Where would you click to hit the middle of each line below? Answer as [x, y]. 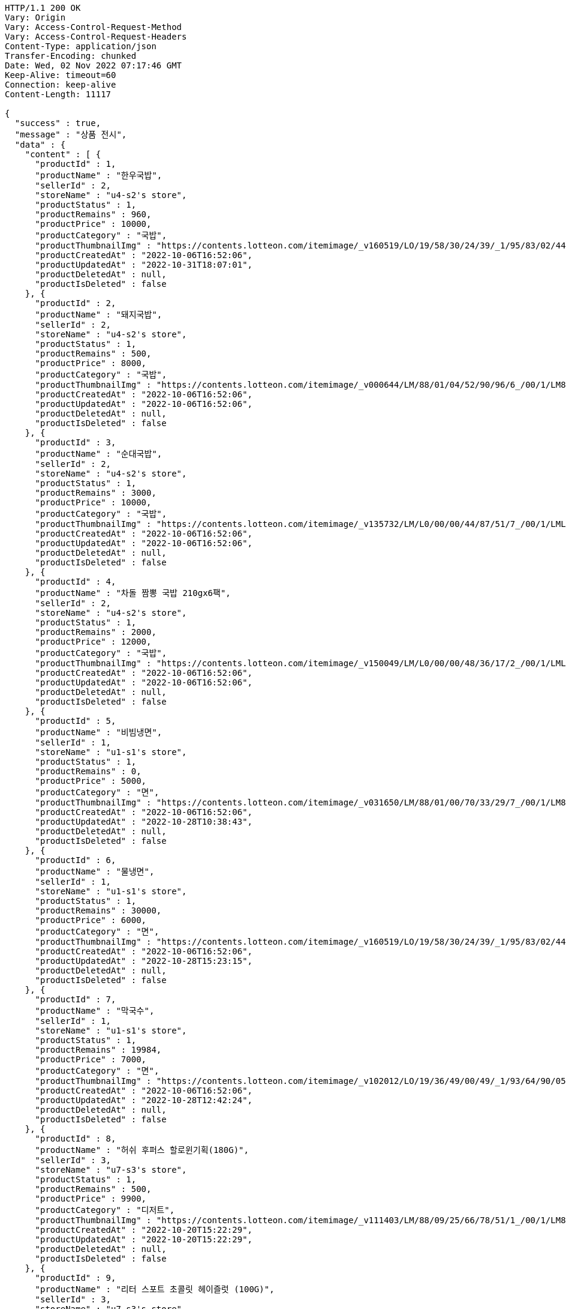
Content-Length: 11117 [58, 94]
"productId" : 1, [76, 164]
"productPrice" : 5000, [91, 781]
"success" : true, [58, 123]
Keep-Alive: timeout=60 [61, 75]
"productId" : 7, [76, 999]
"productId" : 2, [76, 303]
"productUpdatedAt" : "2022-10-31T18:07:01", [144, 265]
